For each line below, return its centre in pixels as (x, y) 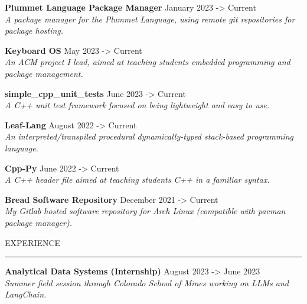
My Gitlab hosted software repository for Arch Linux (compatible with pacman (145, 211)
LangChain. (26, 294)
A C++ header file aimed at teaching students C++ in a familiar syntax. (137, 180)
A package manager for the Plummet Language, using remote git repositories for (150, 19)
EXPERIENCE (33, 242)
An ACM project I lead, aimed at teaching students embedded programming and (148, 62)
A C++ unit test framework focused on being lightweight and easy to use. (137, 105)
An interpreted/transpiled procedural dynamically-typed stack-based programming (149, 136)
